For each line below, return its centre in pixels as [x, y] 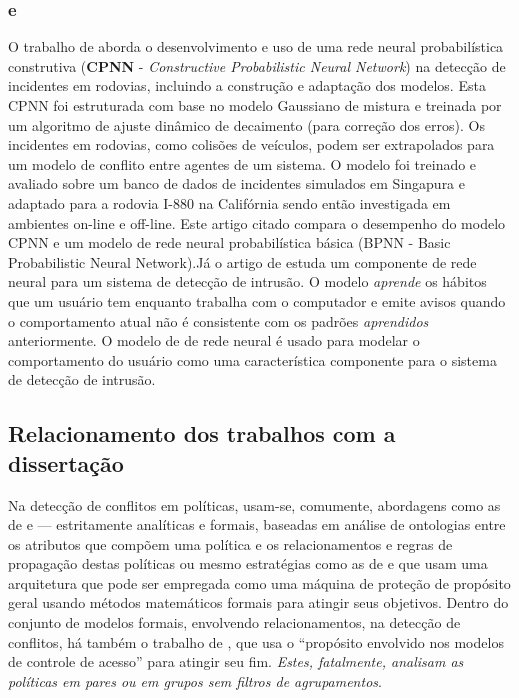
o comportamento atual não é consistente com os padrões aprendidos [218, 320]
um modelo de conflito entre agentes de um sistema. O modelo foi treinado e [242, 163]
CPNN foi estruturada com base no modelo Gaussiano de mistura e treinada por [255, 105]
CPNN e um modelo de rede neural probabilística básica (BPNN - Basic [229, 242]
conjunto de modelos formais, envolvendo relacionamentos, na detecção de [234, 622]
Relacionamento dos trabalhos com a [202, 433]
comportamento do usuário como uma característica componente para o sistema [252, 359]
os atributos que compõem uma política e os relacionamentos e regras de [230, 543]
